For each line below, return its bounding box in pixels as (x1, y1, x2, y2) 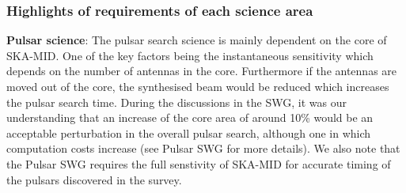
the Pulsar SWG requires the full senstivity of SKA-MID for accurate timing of (6, 155, 391, 172)
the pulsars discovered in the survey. (6, 171, 182, 187)
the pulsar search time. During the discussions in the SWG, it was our (6, 93, 347, 110)
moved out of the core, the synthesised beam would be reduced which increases (6, 78, 389, 94)
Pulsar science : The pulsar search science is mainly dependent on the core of (6, 32, 387, 48)
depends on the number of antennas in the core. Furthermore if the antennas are (6, 62, 397, 79)
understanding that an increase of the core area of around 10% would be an (6, 109, 374, 126)
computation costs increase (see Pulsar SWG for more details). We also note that (6, 140, 400, 157)
